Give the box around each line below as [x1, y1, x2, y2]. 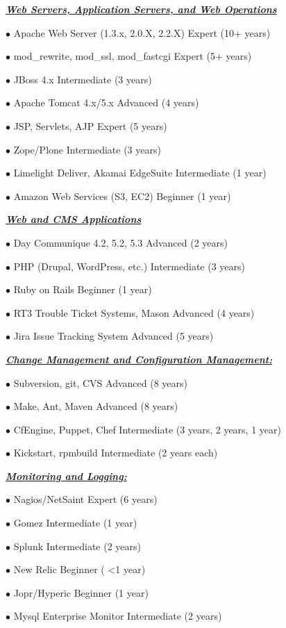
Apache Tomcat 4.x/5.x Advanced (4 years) [13, 95, 199, 110]
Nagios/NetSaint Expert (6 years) [13, 492, 158, 506]
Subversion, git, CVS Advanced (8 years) [13, 375, 187, 390]
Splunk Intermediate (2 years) [13, 538, 141, 553]
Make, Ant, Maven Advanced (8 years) [13, 399, 178, 413]
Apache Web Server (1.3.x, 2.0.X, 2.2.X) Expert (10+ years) [13, 25, 271, 40]
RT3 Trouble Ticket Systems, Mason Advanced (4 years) [13, 305, 255, 320]
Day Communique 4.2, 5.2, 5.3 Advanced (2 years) [13, 235, 228, 249]
